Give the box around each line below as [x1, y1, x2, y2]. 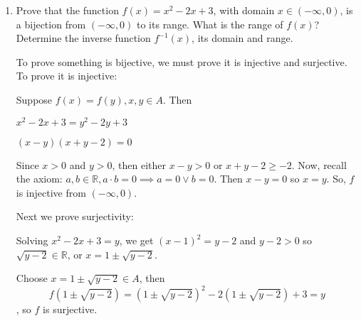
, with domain [213, 3, 275, 17]
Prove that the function [16, 3, 119, 17]
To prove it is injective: [16, 68, 117, 83]
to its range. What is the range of [137, 16, 283, 31]
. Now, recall [291, 157, 347, 172]
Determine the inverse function [16, 31, 151, 45]
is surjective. [43, 302, 98, 317]
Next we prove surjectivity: [16, 209, 134, 224]
